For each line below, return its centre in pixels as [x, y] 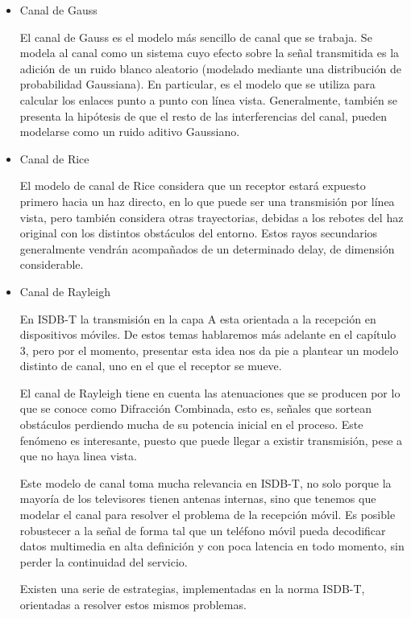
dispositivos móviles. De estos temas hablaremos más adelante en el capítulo [208, 334]
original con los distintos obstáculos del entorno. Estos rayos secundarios [199, 233]
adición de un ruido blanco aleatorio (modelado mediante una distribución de [210, 68]
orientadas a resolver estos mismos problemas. [133, 604]
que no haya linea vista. [78, 456]
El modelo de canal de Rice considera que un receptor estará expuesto [193, 185]
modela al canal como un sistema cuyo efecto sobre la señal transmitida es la [210, 53]
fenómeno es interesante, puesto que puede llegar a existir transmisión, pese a [211, 440]
